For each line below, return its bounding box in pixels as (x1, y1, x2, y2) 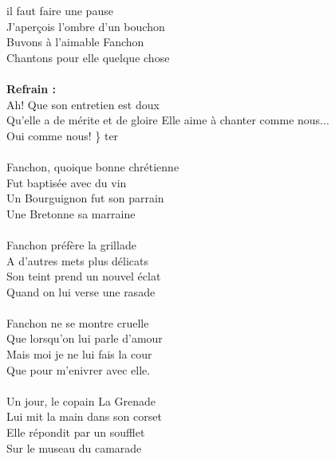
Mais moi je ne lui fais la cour (6, 346, 152, 363)
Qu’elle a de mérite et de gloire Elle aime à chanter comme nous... (6, 112, 329, 128)
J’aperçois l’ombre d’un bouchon (6, 18, 165, 34)
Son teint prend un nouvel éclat (6, 268, 161, 284)
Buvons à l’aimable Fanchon (6, 33, 144, 50)
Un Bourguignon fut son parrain (6, 190, 164, 206)
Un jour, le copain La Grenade (6, 392, 156, 409)
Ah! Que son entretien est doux (6, 96, 160, 112)
